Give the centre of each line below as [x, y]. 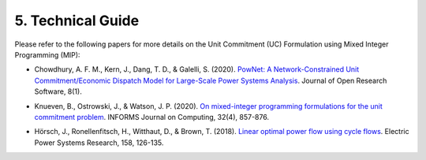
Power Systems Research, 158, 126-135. [99, 143]
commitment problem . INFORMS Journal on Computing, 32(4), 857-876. [152, 117]
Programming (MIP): [47, 54]
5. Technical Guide [77, 20]
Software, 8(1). [58, 91]
